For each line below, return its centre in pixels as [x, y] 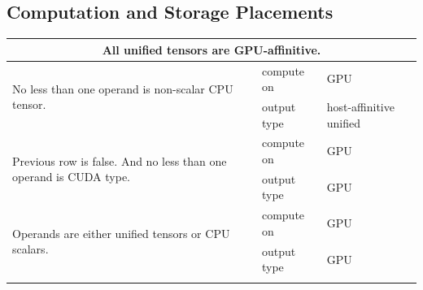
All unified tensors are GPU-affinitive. [211, 49]
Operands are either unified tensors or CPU [121, 233]
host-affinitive [360, 106]
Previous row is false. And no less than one [120, 160]
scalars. [31, 249]
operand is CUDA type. [71, 177]
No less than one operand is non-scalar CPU [123, 88]
